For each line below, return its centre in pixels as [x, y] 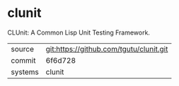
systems [25, 72]
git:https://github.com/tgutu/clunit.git [107, 49]
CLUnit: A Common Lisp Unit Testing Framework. [79, 32]
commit [23, 60]
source [22, 49]
